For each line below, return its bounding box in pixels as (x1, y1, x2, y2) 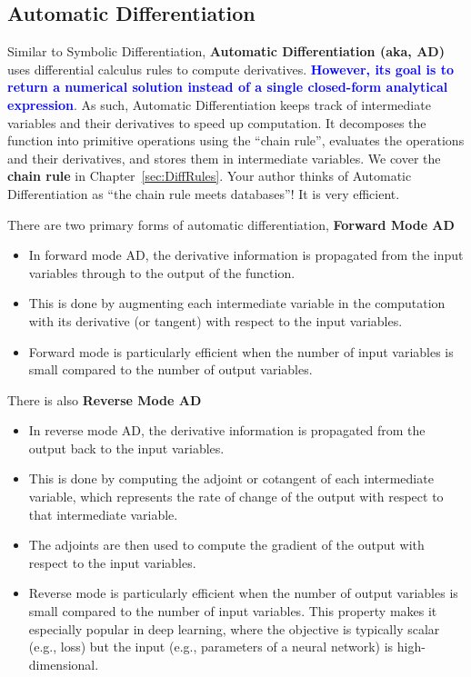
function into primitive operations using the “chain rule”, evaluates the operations (7, 131, 465, 150)
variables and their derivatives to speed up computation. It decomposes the (7, 113, 426, 132)
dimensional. (28, 654, 99, 673)
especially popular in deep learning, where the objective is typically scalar (28, 619, 440, 638)
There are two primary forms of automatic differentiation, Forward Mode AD (7, 214, 455, 234)
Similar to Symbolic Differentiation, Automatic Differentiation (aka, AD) (7, 42, 445, 61)
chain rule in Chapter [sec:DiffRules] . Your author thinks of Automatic (7, 166, 412, 185)
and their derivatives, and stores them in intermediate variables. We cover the (7, 148, 441, 167)
